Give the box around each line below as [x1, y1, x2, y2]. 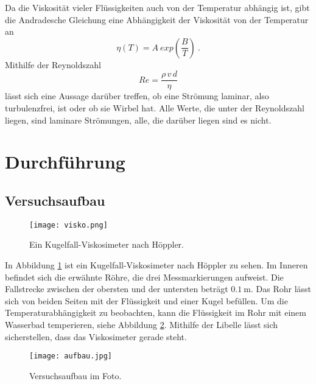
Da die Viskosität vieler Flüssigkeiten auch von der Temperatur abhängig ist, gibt [5, 1, 310, 13]
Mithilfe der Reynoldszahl [5, 58, 101, 71]
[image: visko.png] [29, 220, 108, 229]
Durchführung [5, 149, 125, 174]
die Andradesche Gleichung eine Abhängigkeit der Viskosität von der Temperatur [5, 13, 309, 26]
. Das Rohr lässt [251, 282, 312, 295]
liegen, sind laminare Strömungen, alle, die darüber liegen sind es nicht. [5, 113, 272, 126]
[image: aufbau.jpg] [29, 352, 113, 361]
